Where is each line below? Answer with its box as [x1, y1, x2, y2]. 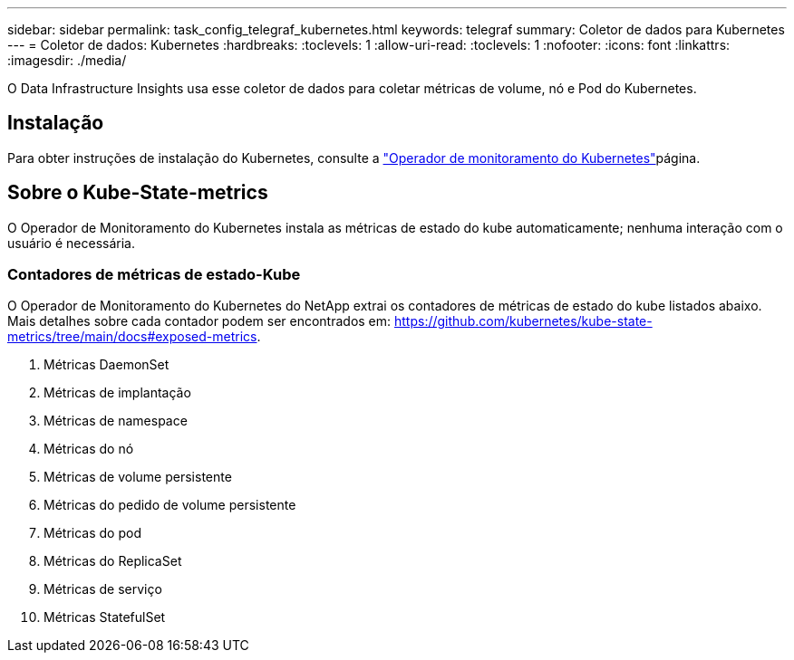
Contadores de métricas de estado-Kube [7, 265, 301, 284]
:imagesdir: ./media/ [7, 53, 127, 68]
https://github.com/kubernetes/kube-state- [394, 313, 653, 330]
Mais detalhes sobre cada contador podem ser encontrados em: [7, 313, 392, 330]
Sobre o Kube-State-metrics [7, 181, 268, 205]
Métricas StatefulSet [44, 609, 166, 626]
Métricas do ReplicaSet [44, 553, 182, 569]
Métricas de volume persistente [44, 469, 232, 485]
